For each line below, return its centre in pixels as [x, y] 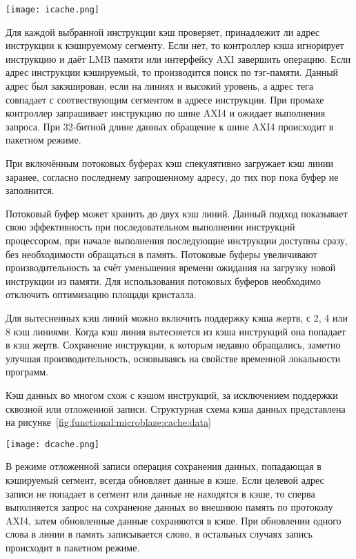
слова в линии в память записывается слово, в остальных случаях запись [159, 534]
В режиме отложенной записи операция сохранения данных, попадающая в [164, 466]
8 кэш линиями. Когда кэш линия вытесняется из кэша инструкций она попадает [176, 331]
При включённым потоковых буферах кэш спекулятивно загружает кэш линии [169, 163]
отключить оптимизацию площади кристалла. [101, 294]
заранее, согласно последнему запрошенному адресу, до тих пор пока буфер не [172, 176]
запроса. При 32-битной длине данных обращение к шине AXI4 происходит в [170, 126]
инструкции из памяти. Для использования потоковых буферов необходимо [163, 281]
